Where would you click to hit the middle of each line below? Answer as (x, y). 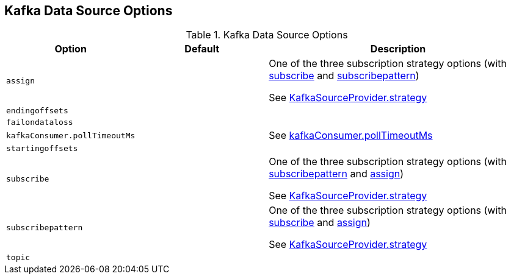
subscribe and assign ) (320, 223)
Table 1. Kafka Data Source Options (267, 35)
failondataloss (40, 122)
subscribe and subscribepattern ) (344, 76)
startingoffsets (42, 149)
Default (202, 49)
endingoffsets (37, 111)
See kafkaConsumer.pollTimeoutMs (351, 136)
